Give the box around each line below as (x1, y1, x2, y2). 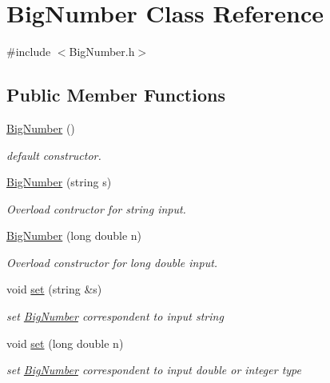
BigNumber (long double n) (6, 227, 142, 244)
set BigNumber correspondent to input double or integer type (6, 361, 301, 378)
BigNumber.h (69, 43, 135, 60)
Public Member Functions (6, 82, 225, 107)
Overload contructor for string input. (6, 200, 186, 217)
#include (6, 43, 51, 60)
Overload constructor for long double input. (6, 253, 218, 270)
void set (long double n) (6, 334, 124, 351)
